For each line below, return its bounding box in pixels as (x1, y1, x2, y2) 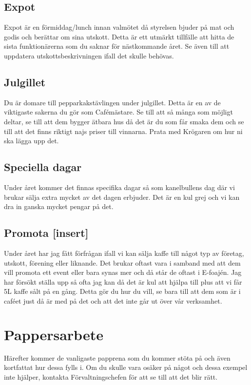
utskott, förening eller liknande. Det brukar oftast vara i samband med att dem (4, 257, 241, 268)
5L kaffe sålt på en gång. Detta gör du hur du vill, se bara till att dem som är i (4, 286, 241, 296)
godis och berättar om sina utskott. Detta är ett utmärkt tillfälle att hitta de (4, 31, 234, 41)
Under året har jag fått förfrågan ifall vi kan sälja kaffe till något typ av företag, (4, 248, 244, 258)
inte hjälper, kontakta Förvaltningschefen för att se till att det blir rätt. (4, 371, 218, 382)
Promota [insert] (4, 225, 89, 240)
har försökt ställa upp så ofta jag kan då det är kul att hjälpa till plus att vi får (4, 276, 242, 287)
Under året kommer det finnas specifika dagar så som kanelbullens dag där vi (4, 182, 235, 192)
